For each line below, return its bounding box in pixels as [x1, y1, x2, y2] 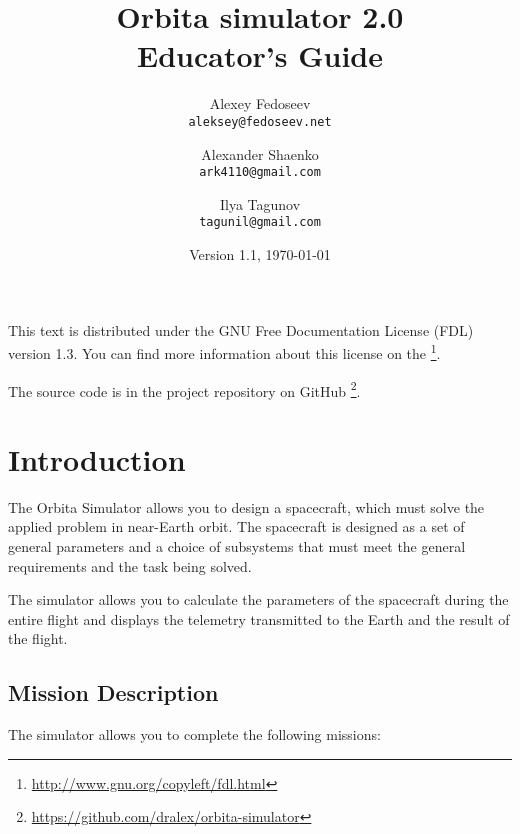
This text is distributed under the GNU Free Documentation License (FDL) [8, 319, 474, 340]
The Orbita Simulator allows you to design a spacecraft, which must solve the [8, 496, 485, 517]
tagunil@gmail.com [199, 215, 321, 230]
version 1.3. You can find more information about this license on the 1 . [8, 340, 441, 363]
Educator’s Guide [137, 35, 383, 76]
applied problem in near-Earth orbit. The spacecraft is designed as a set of [8, 516, 465, 537]
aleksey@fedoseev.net [188, 114, 332, 129]
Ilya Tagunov [219, 193, 301, 214]
